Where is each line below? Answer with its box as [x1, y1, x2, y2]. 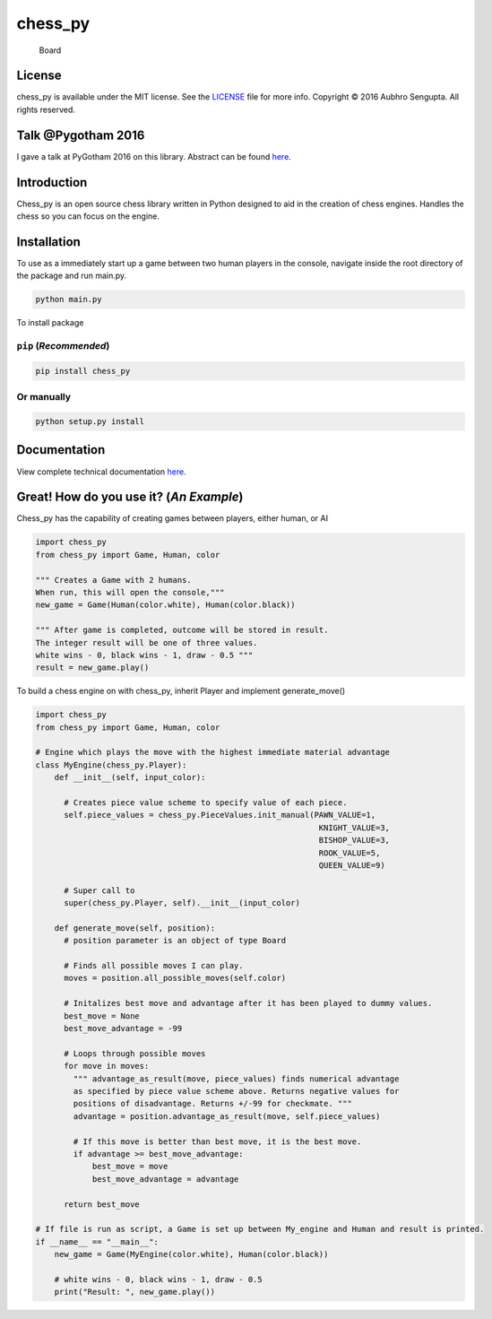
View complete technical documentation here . [16, 466, 187, 477]
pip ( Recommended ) [16, 340, 110, 352]
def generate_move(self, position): [54, 923, 215, 933]
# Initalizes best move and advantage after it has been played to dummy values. [64, 998, 433, 1009]
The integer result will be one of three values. [35, 638, 258, 647]
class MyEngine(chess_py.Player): [35, 759, 187, 770]
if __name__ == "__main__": [35, 1237, 159, 1246]
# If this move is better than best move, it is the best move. [73, 1136, 362, 1147]
